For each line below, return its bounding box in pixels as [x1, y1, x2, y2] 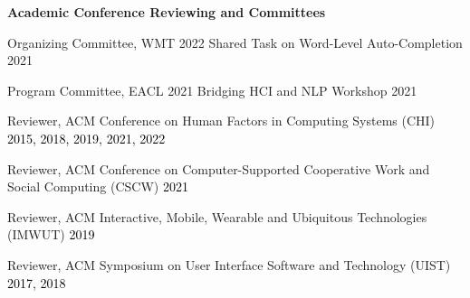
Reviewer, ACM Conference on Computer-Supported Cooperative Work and [7, 159, 430, 178]
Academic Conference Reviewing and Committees [7, 3, 326, 21]
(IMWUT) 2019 [7, 225, 95, 244]
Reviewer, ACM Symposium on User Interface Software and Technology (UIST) [7, 255, 451, 274]
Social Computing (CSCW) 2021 [7, 177, 188, 196]
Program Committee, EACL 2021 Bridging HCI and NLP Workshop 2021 [7, 80, 417, 99]
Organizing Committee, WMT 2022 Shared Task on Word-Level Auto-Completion [7, 33, 463, 51]
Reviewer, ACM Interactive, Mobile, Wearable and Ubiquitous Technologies [7, 207, 427, 226]
